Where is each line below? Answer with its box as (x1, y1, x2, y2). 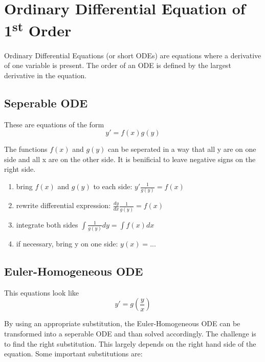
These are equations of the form (4, 119, 104, 129)
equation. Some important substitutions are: (4, 348, 143, 359)
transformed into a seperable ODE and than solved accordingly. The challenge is (4, 328, 256, 338)
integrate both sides (16, 219, 78, 230)
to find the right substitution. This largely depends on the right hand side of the (4, 338, 256, 349)
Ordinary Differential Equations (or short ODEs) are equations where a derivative (4, 50, 261, 60)
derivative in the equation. (4, 70, 87, 80)
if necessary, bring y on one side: (16, 238, 118, 248)
